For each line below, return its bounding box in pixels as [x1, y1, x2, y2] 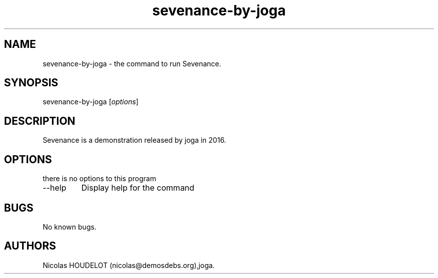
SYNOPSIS [4, 76, 58, 89]
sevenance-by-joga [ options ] [42, 97, 138, 106]
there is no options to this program [42, 174, 156, 183]
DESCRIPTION [4, 114, 75, 127]
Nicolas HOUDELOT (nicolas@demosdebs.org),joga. [42, 261, 215, 270]
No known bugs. [42, 222, 96, 231]
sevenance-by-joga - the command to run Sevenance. [42, 59, 221, 68]
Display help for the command [81, 183, 194, 193]
